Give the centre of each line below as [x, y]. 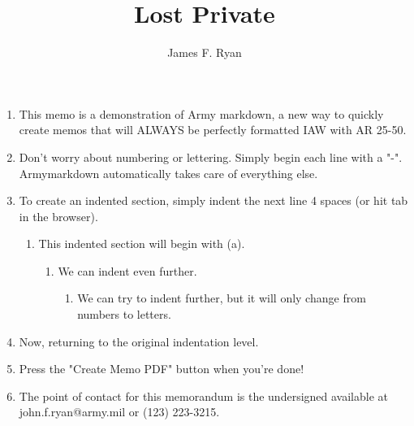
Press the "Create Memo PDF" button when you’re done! [162, 369]
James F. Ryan [205, 52]
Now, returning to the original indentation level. [139, 341]
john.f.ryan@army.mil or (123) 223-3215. [119, 412]
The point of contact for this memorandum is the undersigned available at [203, 396]
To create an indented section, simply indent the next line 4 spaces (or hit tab [213, 200]
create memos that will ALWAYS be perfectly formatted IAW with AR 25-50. [213, 130]
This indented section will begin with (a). [142, 243]
